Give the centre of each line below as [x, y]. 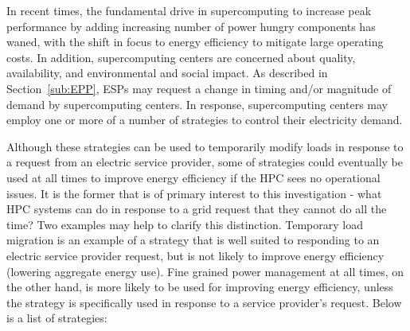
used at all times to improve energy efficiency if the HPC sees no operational [193, 177]
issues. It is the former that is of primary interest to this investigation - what [194, 193]
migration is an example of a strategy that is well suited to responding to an [193, 240]
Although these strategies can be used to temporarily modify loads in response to [205, 146]
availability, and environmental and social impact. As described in [167, 73]
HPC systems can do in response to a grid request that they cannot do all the [197, 209]
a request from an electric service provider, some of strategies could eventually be [205, 162]
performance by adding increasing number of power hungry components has [191, 26]
